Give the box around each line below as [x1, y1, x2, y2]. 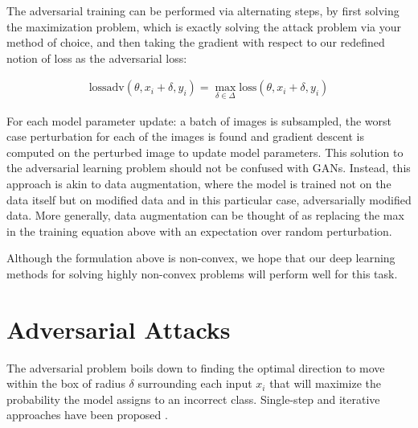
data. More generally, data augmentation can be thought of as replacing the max [6, 207, 404, 224]
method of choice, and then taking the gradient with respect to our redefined [6, 34, 385, 51]
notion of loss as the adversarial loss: [6, 49, 187, 66]
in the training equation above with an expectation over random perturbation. [6, 222, 392, 239]
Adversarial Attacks [6, 312, 231, 345]
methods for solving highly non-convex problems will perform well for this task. [6, 265, 398, 282]
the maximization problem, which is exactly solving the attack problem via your [6, 18, 402, 35]
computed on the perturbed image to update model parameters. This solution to [6, 143, 404, 160]
